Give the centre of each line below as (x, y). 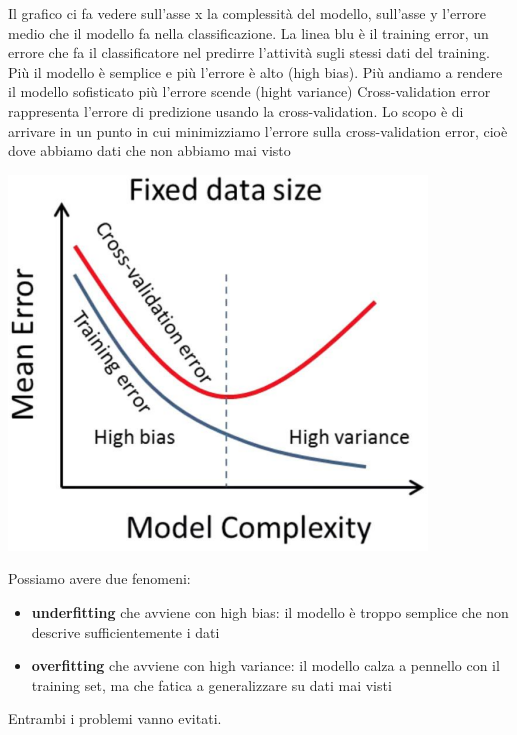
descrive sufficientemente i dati (125, 631)
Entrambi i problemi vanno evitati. (115, 718)
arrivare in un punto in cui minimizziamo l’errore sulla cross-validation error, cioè (258, 130)
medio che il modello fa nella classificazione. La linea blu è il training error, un (248, 32)
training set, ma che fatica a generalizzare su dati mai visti (211, 684)
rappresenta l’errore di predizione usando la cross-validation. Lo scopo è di (236, 110)
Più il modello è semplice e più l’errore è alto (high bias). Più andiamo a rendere (255, 71)
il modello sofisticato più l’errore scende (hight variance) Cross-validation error (249, 91)
